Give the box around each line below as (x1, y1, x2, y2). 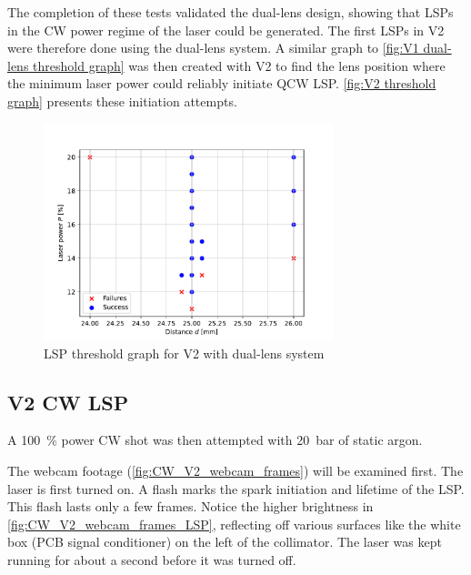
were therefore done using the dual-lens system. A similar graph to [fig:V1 (7, 38, 419, 57)
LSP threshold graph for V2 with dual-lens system (44, 343, 325, 362)
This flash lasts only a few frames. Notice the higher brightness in (7, 497, 374, 516)
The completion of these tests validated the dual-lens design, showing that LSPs (7, 3, 454, 21)
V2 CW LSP (7, 388, 129, 416)
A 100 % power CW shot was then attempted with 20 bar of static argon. (7, 430, 423, 449)
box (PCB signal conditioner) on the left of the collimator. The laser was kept (7, 532, 442, 551)
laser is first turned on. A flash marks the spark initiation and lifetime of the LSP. (7, 479, 465, 498)
